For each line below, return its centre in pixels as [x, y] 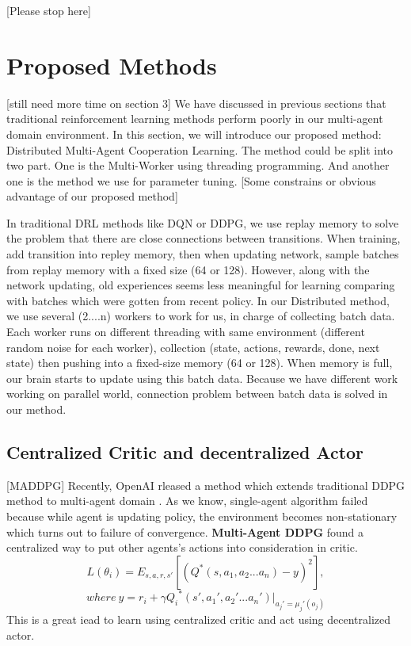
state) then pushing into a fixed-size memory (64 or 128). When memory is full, [200, 363]
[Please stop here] [49, 10]
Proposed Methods [112, 65]
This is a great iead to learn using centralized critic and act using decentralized [199, 619]
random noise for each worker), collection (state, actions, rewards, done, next [193, 347]
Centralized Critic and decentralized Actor [185, 451]
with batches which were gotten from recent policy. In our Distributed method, [198, 300]
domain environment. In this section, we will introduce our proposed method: [194, 134]
